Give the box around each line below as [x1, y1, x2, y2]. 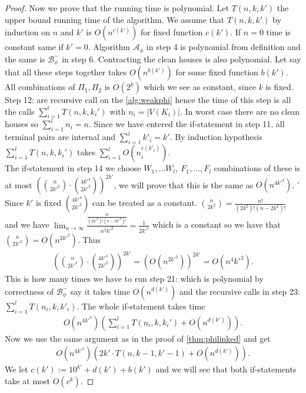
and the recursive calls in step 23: [179, 285, 300, 297]
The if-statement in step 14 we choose [5, 162, 141, 174]
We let [5, 363, 28, 375]
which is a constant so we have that [152, 218, 281, 231]
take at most [5, 374, 51, 387]
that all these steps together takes [5, 66, 127, 78]
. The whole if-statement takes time [76, 299, 205, 312]
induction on [5, 26, 51, 38]
